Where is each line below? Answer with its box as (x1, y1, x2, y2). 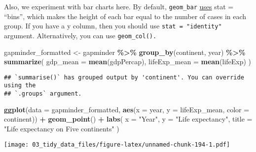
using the (4, 82, 36, 89)
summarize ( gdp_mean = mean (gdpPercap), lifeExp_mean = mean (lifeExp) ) (4, 56, 252, 67)
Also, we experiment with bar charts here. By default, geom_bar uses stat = (4, 1, 234, 11)
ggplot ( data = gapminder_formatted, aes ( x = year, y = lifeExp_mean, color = (4, 104, 250, 114)
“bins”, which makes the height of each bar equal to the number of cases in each (4, 11, 247, 21)
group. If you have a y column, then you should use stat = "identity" (4, 21, 222, 31)
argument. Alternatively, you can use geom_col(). (4, 30, 157, 40)
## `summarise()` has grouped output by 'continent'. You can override (4, 74, 244, 81)
